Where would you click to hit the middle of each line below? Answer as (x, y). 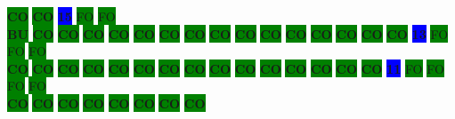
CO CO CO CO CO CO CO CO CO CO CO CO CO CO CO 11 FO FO (226, 68)
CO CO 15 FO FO (61, 16)
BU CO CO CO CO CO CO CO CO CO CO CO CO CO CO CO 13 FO (228, 33)
